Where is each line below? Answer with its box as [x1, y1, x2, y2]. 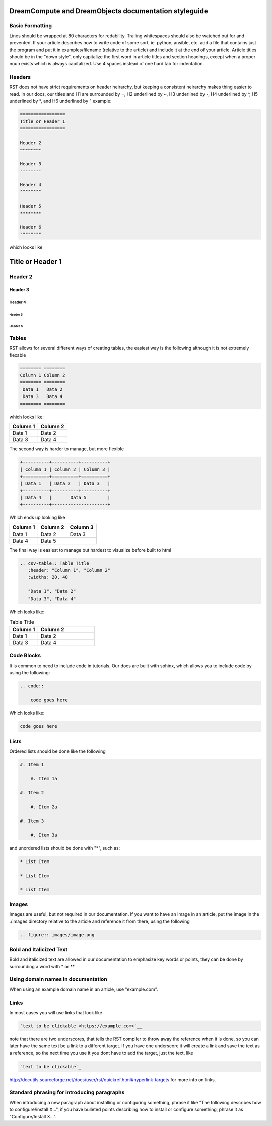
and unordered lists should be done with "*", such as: [9, 845, 120, 851]
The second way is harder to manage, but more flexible [9, 446, 124, 452]
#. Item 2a [30, 804, 57, 810]
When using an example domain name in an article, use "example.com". [9, 986, 158, 992]
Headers [9, 74, 31, 81]
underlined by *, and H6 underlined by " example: [9, 98, 112, 104]
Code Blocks [9, 652, 41, 659]
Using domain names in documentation [9, 976, 108, 983]
